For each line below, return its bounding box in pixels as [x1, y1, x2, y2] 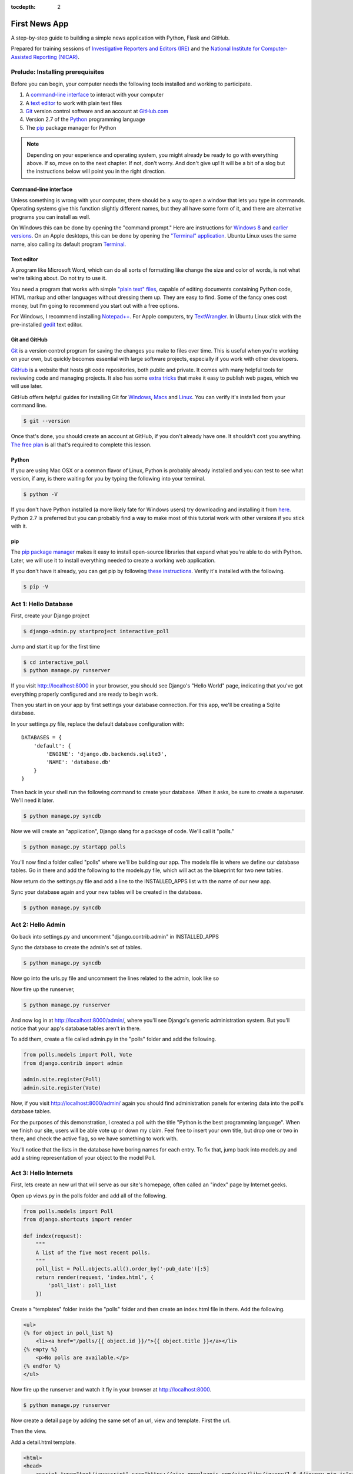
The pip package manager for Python [25, 124, 116, 131]
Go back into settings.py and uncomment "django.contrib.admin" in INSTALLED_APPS [11, 933, 219, 940]
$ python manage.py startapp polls [23, 843, 126, 850]
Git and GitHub [11, 336, 48, 343]
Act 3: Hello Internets [11, 1169, 74, 1177]
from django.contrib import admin [23, 1060, 123, 1067]
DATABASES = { [21, 734, 62, 741]
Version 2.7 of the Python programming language [25, 116, 145, 123]
